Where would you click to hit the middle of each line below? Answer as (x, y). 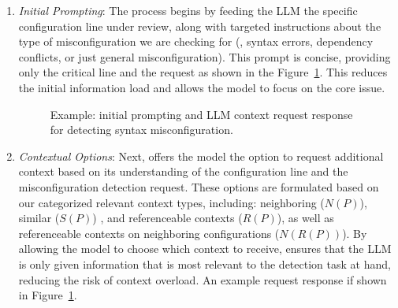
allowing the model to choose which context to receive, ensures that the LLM (205, 249)
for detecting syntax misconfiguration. (141, 130)
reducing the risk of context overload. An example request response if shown (203, 279)
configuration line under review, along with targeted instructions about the (200, 26)
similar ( (39, 218)
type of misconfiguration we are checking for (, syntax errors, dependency (196, 41)
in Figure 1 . (48, 295)
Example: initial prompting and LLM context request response (201, 114)
